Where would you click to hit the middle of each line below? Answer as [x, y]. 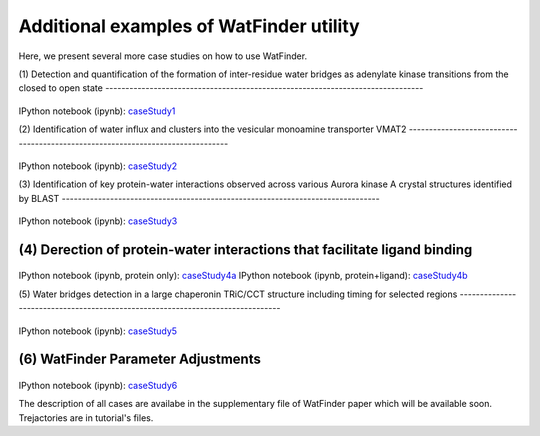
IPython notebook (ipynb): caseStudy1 [97, 111]
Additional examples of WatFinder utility [189, 26]
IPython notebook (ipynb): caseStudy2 [98, 166]
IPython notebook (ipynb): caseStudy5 [98, 331]
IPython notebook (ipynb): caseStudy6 [98, 386]
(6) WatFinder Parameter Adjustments [140, 359]
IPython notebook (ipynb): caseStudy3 [98, 221]
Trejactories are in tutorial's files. [86, 417]
